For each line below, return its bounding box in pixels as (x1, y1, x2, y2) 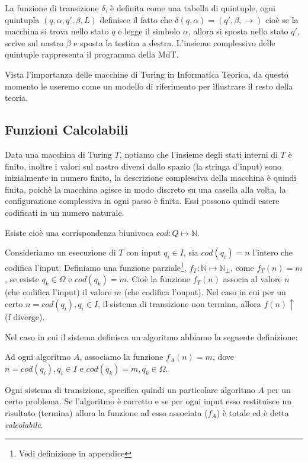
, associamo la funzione (79, 350, 163, 363)
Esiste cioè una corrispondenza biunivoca (5, 226, 154, 238)
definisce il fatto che (100, 13, 172, 25)
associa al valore (223, 273, 282, 285)
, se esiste (5, 273, 39, 285)
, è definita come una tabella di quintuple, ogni (105, 2, 275, 14)
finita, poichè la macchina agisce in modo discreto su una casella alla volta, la (5, 183, 286, 195)
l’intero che (252, 246, 293, 258)
